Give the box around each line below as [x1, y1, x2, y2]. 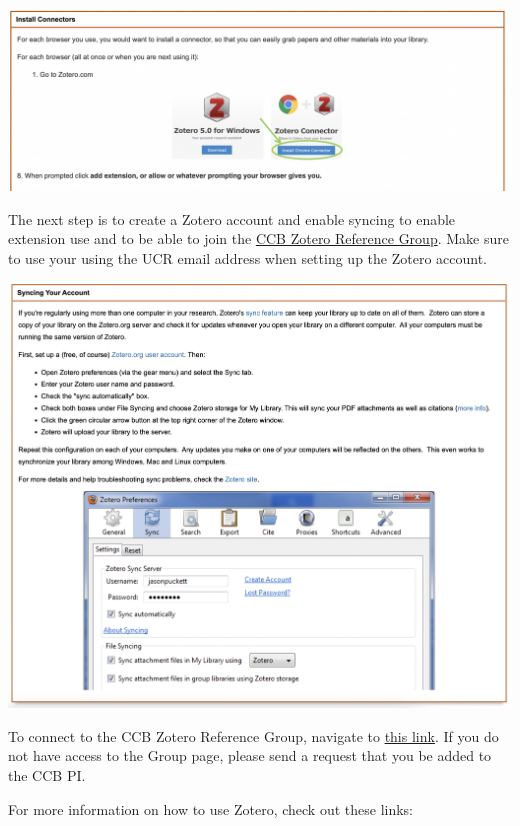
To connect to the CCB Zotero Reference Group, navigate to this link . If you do [8, 725, 499, 746]
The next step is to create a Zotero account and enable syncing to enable [8, 208, 456, 229]
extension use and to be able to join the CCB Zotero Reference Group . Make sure [8, 228, 509, 249]
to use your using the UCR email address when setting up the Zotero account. [8, 247, 487, 268]
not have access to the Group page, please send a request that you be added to [8, 745, 492, 766]
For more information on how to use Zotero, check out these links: [8, 798, 414, 819]
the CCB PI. [8, 764, 86, 785]
